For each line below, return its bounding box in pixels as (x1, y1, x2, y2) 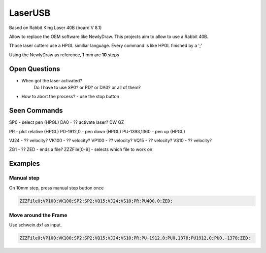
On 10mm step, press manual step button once (9, 185, 104, 191)
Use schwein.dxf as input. (9, 222, 62, 228)
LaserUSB (9, 7, 51, 18)
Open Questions (9, 65, 60, 73)
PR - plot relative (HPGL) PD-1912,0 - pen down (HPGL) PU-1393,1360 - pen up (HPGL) (9, 128, 186, 134)
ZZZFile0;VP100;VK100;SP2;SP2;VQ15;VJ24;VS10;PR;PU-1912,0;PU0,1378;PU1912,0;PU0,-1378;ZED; (19, 235, 251, 241)
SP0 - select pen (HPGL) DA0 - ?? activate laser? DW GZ (9, 119, 124, 125)
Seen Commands (9, 107, 63, 115)
